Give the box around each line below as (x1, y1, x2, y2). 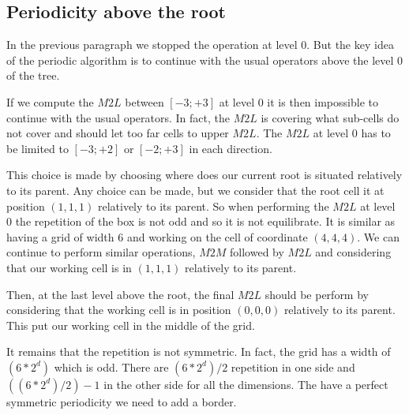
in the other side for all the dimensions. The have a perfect (103, 376, 388, 392)
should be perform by (265, 286, 369, 302)
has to (361, 125, 391, 141)
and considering (315, 244, 392, 260)
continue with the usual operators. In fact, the (6, 109, 230, 125)
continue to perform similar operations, (6, 244, 196, 260)
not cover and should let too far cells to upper (6, 125, 229, 141)
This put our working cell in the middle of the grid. (6, 316, 255, 333)
